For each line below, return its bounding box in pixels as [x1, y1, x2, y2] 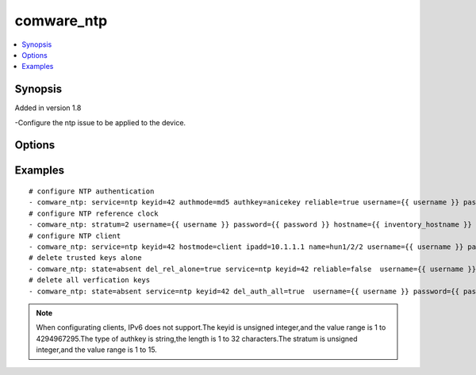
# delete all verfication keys [29, 276, 151, 285]
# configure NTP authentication [29, 187, 155, 196]
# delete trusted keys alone [29, 254, 142, 262]
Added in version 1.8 [14, 103, 82, 113]
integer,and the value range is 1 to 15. [36, 345, 158, 354]
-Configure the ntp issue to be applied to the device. [14, 117, 186, 127]
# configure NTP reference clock [29, 209, 159, 218]
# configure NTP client [29, 231, 121, 240]
